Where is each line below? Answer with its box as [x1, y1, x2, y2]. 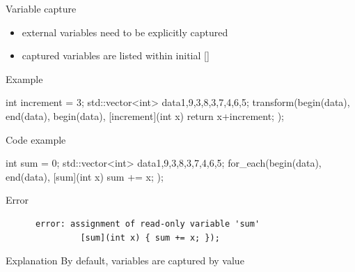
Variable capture [6, 1, 77, 15]
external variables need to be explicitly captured [22, 24, 228, 39]
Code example [6, 132, 66, 146]
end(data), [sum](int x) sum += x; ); [6, 169, 164, 183]
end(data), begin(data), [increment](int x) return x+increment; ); [6, 108, 285, 123]
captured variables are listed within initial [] [22, 48, 210, 63]
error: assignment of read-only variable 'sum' [35, 218, 260, 229]
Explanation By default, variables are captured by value [6, 253, 244, 268]
